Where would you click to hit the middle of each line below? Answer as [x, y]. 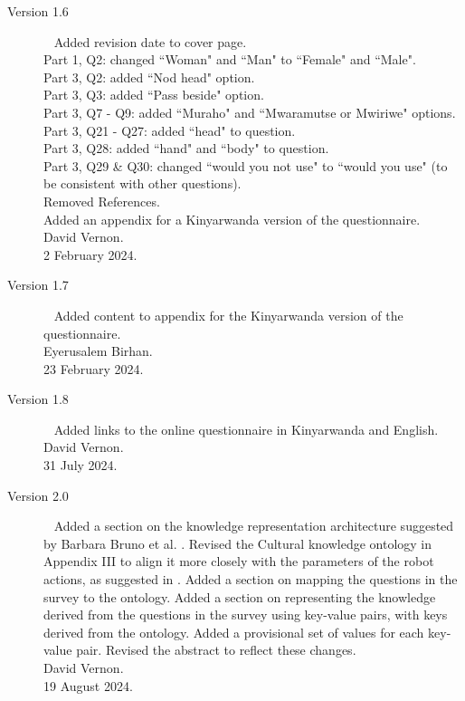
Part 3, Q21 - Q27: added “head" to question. [170, 130]
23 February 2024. [94, 368]
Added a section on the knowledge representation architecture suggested [254, 526]
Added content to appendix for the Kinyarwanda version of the [228, 315]
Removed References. [102, 201]
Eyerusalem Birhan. [98, 351]
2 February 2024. [90, 254]
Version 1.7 [38, 285]
